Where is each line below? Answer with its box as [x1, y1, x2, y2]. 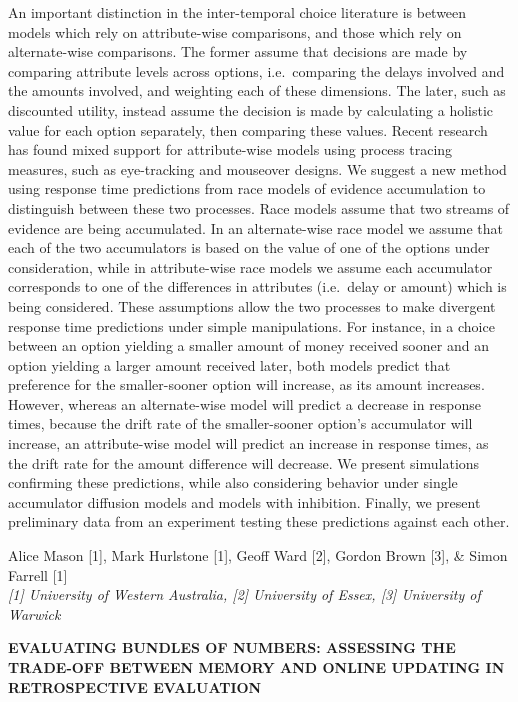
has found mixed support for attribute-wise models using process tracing [8, 139, 453, 160]
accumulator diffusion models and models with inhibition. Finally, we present [8, 491, 481, 512]
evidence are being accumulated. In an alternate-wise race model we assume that [8, 217, 503, 238]
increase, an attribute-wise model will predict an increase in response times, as [8, 433, 489, 454]
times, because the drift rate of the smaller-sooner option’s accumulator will [8, 413, 473, 434]
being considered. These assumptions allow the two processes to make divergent [8, 295, 496, 316]
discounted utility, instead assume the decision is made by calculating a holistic [8, 99, 494, 120]
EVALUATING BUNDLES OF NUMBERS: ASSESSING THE [8, 637, 456, 658]
